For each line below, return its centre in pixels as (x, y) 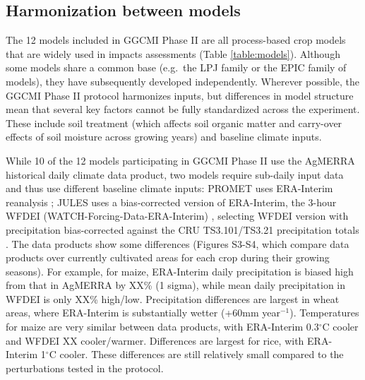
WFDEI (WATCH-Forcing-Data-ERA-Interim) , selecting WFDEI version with (177, 216)
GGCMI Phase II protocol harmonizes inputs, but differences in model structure (180, 95)
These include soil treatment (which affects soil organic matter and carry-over (174, 123)
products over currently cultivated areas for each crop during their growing (168, 257)
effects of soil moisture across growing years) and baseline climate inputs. (164, 137)
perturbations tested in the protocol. (85, 368)
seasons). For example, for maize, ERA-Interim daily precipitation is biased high (180, 271)
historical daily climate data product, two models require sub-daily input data (175, 174)
